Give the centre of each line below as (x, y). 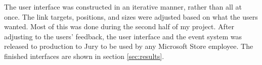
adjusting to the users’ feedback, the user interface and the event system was (123, 36)
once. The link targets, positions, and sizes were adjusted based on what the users (131, 16)
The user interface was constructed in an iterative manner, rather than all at (123, 7)
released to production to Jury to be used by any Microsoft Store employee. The (129, 46)
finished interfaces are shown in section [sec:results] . (84, 56)
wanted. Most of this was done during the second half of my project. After (119, 26)
